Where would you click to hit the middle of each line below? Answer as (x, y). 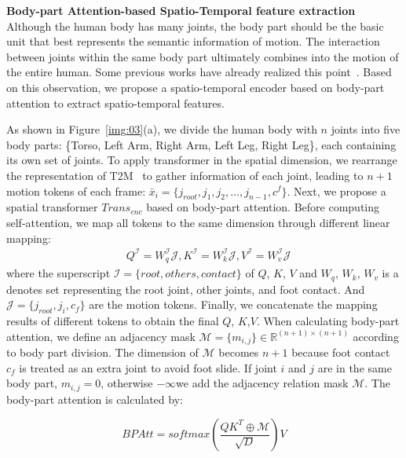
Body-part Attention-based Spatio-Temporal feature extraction (181, 10)
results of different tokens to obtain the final (113, 320)
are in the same (355, 367)
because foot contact (341, 352)
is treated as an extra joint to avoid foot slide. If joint (148, 367)
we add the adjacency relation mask (262, 383)
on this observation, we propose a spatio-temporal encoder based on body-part (196, 87)
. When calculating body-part (328, 320)
